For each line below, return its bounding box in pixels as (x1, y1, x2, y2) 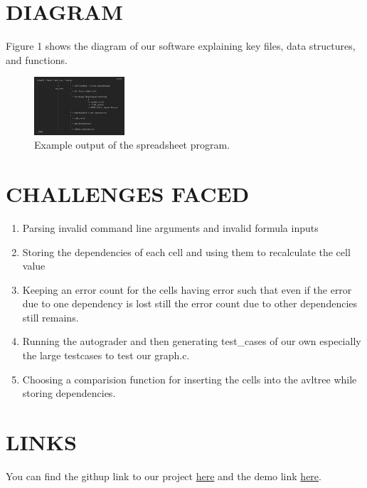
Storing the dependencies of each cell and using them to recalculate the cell (22, 244, 351, 259)
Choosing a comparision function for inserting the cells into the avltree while (22, 371, 357, 386)
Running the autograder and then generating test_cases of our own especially (22, 334, 361, 349)
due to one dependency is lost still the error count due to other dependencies (22, 296, 358, 311)
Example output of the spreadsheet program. (34, 137, 230, 152)
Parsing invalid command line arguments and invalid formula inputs (22, 220, 319, 235)
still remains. (22, 309, 79, 324)
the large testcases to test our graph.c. (22, 348, 190, 363)
